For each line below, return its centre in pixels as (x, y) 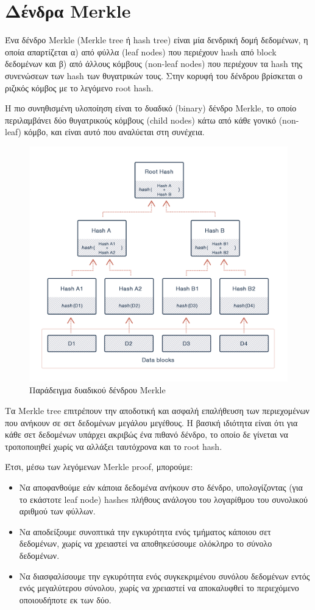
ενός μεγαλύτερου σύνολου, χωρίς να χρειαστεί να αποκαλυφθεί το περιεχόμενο (159, 588)
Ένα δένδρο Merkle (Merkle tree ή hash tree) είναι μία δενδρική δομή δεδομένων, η (157, 40)
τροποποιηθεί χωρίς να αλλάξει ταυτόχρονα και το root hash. (114, 446)
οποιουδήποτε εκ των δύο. (65, 599)
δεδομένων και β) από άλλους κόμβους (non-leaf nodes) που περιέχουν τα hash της (154, 64)
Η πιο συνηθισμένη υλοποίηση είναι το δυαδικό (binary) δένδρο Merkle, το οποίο (151, 108)
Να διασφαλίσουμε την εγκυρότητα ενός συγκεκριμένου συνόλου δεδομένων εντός (165, 576)
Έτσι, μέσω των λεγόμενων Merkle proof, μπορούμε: (99, 467)
